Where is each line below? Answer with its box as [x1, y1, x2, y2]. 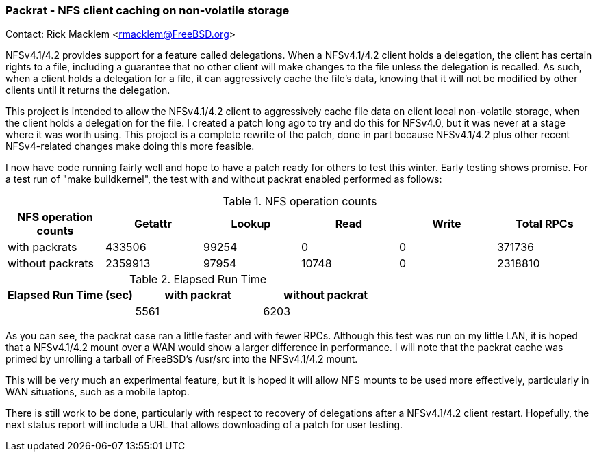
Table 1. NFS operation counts [223, 194, 377, 209]
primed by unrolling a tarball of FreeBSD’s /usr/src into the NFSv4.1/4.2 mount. [5, 353, 358, 365]
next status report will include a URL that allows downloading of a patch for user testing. [5, 419, 403, 431]
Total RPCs [516, 217, 574, 231]
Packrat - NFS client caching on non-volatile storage [5, 3, 290, 17]
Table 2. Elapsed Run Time [129, 272, 267, 287]
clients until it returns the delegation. [5, 84, 170, 96]
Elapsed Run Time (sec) [8, 288, 133, 302]
